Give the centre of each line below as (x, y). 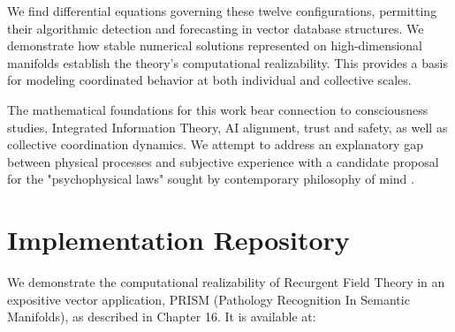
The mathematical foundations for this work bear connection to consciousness (218, 109)
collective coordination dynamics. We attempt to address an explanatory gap (215, 144)
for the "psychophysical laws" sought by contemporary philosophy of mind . (211, 179)
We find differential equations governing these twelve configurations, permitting (222, 11)
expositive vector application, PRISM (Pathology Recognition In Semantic (209, 299)
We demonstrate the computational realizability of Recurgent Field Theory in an (226, 282)
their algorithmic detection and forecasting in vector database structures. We (216, 28)
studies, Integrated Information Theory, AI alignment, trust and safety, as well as (227, 127)
